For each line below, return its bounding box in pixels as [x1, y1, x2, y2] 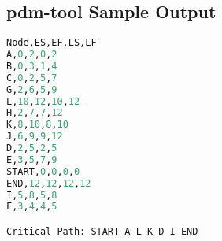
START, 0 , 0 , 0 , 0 [6, 165, 80, 177]
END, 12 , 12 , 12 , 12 [6, 177, 91, 189]
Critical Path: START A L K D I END [6, 225, 198, 237]
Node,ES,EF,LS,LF [6, 37, 97, 49]
